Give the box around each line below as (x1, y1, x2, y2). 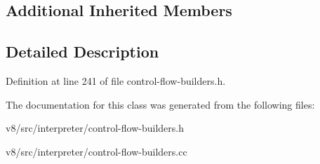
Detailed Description (6, 41, 159, 62)
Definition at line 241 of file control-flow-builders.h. (6, 73, 226, 88)
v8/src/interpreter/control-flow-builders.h (6, 121, 184, 135)
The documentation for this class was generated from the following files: (6, 97, 315, 111)
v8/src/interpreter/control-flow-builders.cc (6, 144, 187, 158)
